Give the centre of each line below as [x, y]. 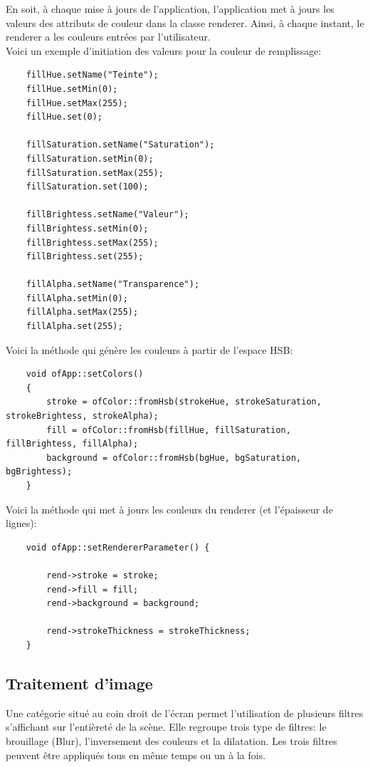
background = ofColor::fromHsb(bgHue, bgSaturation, [174, 458]
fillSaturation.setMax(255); [95, 173]
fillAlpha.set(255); [74, 327]
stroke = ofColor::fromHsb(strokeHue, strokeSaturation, [184, 402]
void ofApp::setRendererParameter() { [118, 547]
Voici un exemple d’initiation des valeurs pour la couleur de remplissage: [164, 50]
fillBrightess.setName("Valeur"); [107, 215]
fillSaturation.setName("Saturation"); [120, 145]
